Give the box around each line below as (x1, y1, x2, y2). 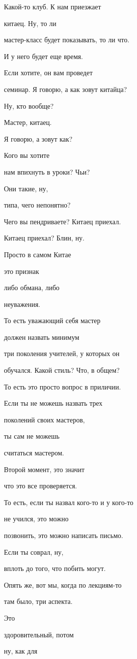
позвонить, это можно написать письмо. (4, 530, 123, 540)
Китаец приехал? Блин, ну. (4, 233, 84, 243)
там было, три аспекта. (4, 596, 73, 606)
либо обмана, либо (4, 282, 60, 293)
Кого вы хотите (4, 150, 50, 160)
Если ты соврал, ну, (4, 546, 64, 557)
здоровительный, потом (4, 629, 74, 639)
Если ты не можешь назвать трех (4, 398, 103, 408)
